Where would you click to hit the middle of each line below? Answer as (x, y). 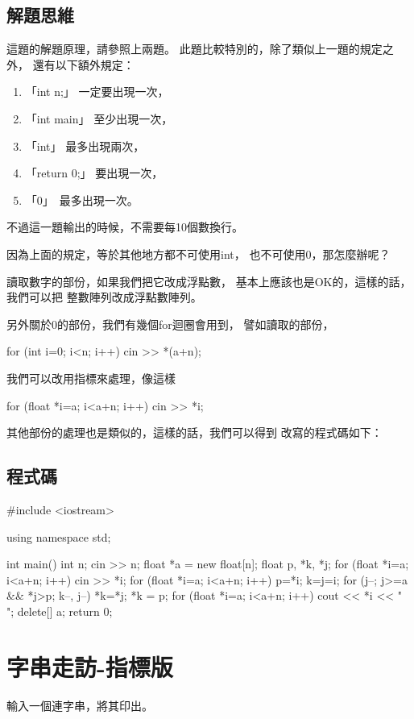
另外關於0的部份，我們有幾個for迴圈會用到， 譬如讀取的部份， (170, 324)
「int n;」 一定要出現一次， (97, 91)
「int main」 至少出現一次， (99, 118)
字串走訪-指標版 (90, 666)
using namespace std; (59, 536)
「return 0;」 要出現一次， (94, 173)
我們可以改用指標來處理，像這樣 (91, 378)
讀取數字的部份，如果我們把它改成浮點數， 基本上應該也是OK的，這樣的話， (209, 281)
